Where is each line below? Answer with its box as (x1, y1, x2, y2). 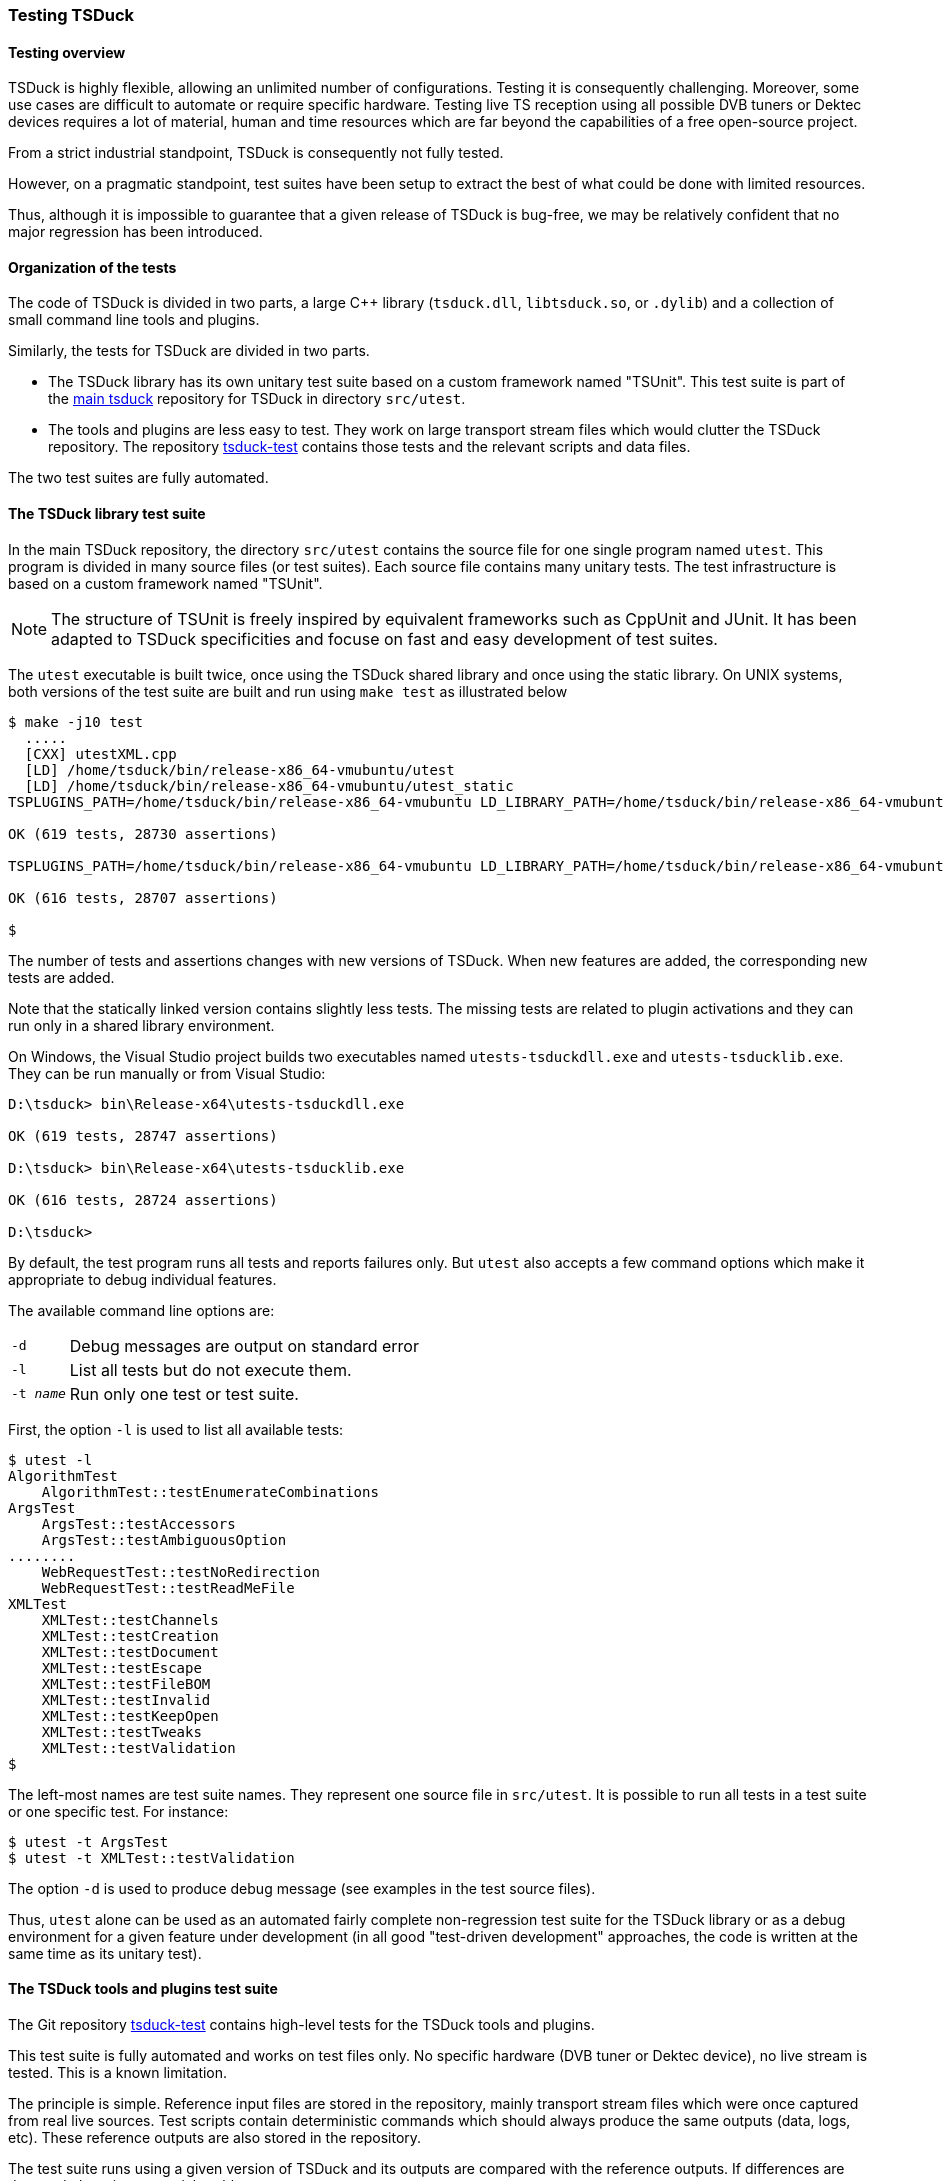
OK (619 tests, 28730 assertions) (8, 825, 278, 842)
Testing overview (8, 43, 126, 61)
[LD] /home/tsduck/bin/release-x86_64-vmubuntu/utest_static (24, 777, 514, 794)
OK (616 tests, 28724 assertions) (8, 1191, 278, 1208)
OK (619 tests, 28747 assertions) (8, 1127, 278, 1144)
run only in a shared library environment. (8, 1016, 275, 1034)
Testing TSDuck (8, 5, 135, 25)
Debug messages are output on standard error (69, 1335, 419, 1356)
